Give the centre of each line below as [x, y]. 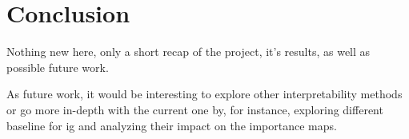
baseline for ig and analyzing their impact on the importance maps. [172, 125]
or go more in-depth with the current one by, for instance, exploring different [195, 109]
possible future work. [58, 67]
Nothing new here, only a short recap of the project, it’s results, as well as [188, 52]
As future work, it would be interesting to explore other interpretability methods [204, 94]
